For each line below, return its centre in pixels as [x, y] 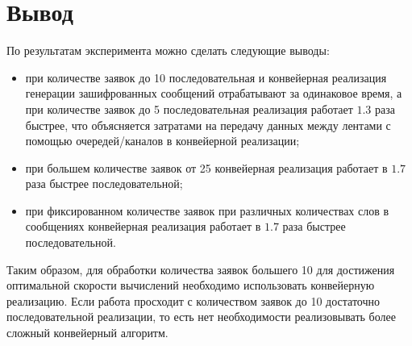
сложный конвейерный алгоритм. [87, 333]
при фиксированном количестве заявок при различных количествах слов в [207, 210]
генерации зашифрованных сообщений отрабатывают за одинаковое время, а [214, 93]
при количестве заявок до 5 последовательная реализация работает [189, 108]
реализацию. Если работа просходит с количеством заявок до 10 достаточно [193, 300]
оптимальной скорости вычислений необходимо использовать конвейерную [191, 285]
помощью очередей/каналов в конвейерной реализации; [162, 141]
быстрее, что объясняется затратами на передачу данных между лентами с [208, 125]
